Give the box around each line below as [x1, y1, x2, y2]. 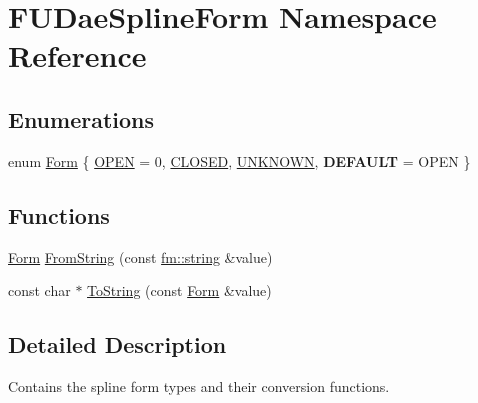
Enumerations [8, 103, 155, 134]
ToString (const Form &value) [87, 280, 272, 301]
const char [8, 280, 71, 301]
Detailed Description [8, 329, 227, 360]
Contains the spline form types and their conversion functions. [8, 375, 390, 396]
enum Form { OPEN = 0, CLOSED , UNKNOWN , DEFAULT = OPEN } [8, 150, 471, 171]
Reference [8, 35, 147, 76]
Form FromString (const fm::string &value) [8, 246, 273, 267]
